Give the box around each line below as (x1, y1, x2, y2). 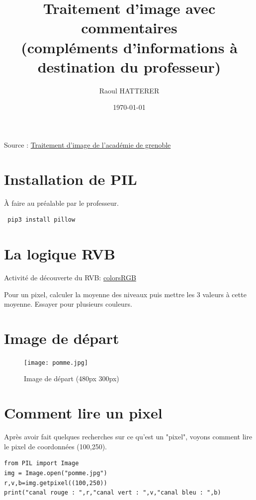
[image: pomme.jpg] (24, 359, 88, 366)
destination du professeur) (37, 56, 221, 77)
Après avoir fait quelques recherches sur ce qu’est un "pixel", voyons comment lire (4, 431, 253, 442)
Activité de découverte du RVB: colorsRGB (4, 272, 136, 282)
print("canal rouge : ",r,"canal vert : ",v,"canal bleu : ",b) (4, 489, 221, 497)
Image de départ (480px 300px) (24, 373, 119, 384)
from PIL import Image (4, 460, 79, 467)
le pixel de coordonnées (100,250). (4, 441, 107, 451)
